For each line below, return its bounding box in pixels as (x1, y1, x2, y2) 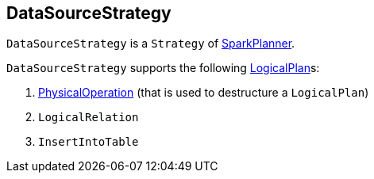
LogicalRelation (38, 111, 139, 124)
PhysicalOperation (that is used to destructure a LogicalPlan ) (38, 86, 369, 100)
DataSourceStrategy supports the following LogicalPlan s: (6, 61, 320, 75)
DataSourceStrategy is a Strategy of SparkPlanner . (6, 36, 295, 51)
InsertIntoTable (38, 135, 139, 149)
